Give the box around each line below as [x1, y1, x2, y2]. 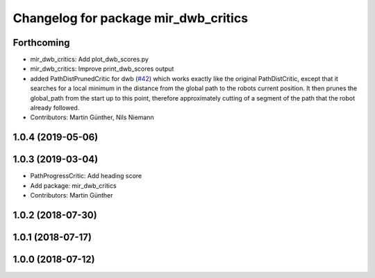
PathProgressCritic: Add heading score [30, 172, 142, 180]
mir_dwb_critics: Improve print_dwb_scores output [30, 64, 174, 73]
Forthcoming [12, 37, 70, 49]
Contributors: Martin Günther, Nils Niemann [30, 113, 154, 121]
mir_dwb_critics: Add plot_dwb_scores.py [30, 55, 149, 64]
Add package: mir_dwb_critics [30, 181, 117, 190]
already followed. [30, 104, 80, 112]
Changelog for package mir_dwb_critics [12, 10, 249, 26]
